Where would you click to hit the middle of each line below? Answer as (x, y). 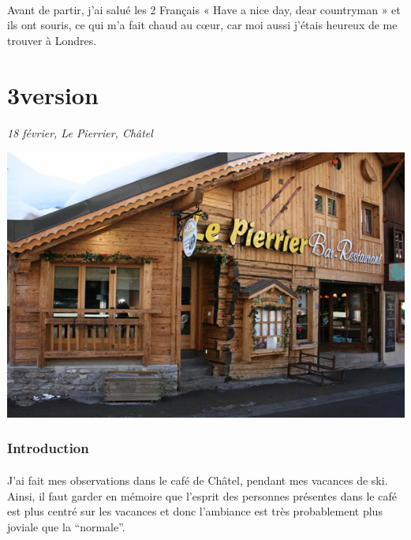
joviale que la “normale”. (66, 526)
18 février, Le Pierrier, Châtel (80, 133)
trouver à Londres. (52, 40)
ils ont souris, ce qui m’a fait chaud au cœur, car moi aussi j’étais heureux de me (202, 25)
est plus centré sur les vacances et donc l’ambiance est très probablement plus (195, 511)
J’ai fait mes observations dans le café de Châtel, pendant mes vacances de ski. (198, 480)
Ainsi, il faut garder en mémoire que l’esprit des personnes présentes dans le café (202, 495)
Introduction (48, 448)
